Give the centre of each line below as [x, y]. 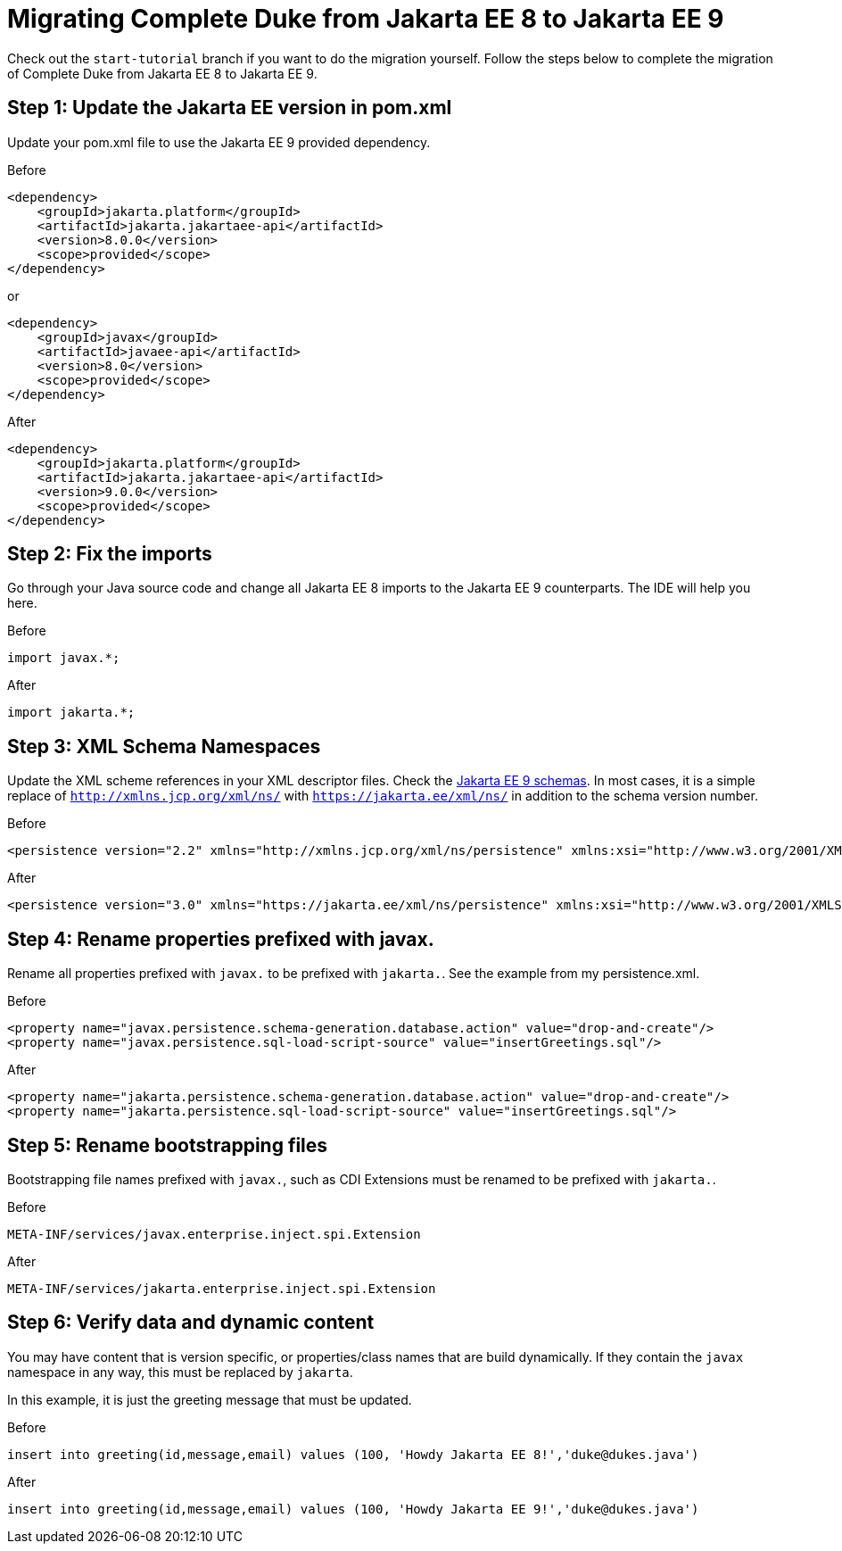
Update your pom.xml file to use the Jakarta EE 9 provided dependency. [219, 142]
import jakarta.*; [71, 713]
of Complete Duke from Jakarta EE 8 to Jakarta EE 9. [162, 73]
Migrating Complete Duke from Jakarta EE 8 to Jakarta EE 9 [366, 19]
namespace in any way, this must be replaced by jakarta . [180, 1372]
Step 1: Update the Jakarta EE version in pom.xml [230, 108]
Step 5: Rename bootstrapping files [168, 1145]
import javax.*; [64, 658]
